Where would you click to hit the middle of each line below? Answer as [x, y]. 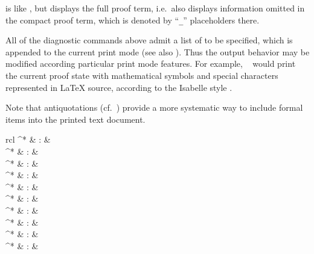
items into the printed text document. [75, 119]
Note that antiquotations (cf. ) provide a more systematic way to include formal [154, 107]
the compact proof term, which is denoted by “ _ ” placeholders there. [133, 20]
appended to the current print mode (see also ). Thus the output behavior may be [158, 51]
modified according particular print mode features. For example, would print [151, 63]
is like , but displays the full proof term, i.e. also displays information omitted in [155, 8]
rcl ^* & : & [28, 139]
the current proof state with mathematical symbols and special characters [142, 76]
